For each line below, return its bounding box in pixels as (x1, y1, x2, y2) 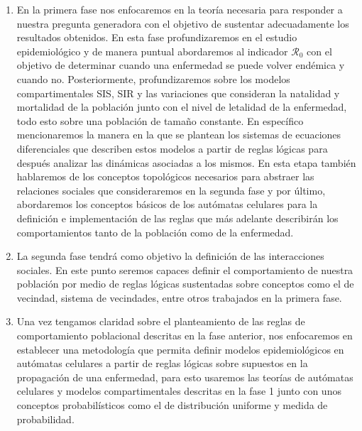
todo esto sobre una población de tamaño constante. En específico (16, 113, 304, 128)
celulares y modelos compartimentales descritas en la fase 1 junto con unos (16, 383, 341, 398)
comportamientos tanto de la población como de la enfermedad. (16, 224, 294, 239)
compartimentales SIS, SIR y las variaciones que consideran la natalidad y (16, 85, 340, 100)
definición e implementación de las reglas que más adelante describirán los (16, 210, 339, 225)
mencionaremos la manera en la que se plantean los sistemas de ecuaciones (16, 127, 341, 142)
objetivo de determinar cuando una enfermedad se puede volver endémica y (16, 58, 345, 72)
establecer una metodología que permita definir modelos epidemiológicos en (16, 342, 344, 356)
